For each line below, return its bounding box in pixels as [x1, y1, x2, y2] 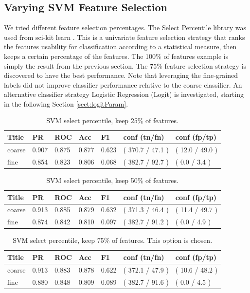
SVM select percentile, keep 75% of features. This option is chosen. [13, 235, 213, 245]
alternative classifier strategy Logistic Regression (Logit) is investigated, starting [4, 89, 244, 99]
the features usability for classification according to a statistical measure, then [4, 41, 237, 52]
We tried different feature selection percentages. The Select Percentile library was [4, 22, 247, 33]
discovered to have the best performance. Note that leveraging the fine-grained [4, 70, 238, 80]
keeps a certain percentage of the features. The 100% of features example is [4, 51, 229, 61]
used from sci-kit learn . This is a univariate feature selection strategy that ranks [4, 32, 245, 42]
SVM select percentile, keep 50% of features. [46, 175, 179, 185]
